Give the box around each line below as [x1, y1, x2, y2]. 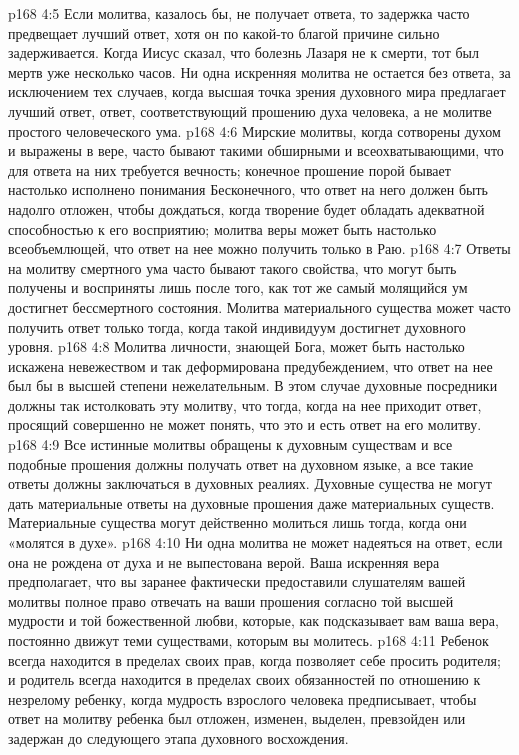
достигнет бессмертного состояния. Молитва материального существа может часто [8, 296, 511, 317]
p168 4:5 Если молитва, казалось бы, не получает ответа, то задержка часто [8, 3, 470, 23]
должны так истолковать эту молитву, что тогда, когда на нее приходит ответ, [8, 394, 482, 415]
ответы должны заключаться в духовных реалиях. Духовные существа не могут [8, 473, 492, 494]
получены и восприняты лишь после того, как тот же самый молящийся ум [8, 277, 468, 298]
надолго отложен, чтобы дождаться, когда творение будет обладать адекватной [8, 198, 485, 219]
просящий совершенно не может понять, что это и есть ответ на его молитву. [8, 414, 482, 435]
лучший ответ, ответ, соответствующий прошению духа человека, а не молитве [8, 100, 492, 121]
